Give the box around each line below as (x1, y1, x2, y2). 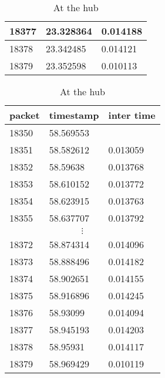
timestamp (49, 108, 99, 122)
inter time (108, 108, 156, 122)
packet (9, 108, 40, 122)
